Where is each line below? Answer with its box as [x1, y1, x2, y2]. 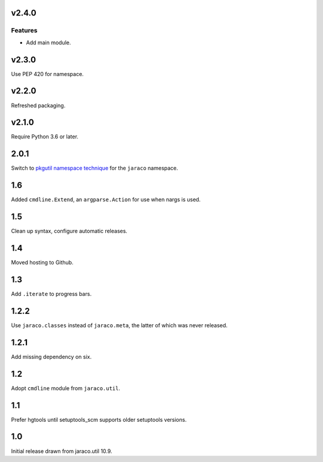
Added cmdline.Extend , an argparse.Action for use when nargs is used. [11, 196, 201, 203]
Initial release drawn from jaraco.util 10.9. [11, 447, 112, 455]
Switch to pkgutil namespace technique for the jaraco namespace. [11, 165, 179, 172]
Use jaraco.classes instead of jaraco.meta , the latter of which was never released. [11, 321, 228, 329]
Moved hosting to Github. [11, 259, 74, 266]
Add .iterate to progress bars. [11, 291, 92, 298]
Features [11, 26, 38, 35]
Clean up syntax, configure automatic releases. [11, 228, 128, 235]
